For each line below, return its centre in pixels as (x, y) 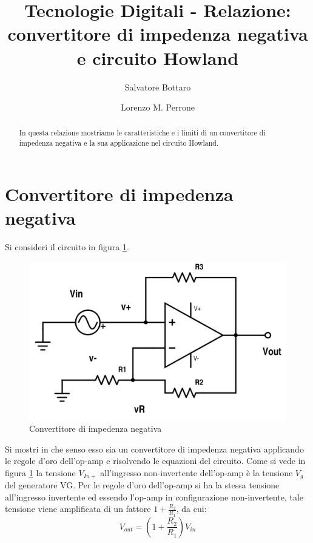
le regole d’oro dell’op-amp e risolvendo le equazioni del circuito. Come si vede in (155, 461)
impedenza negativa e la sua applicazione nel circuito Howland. (119, 143)
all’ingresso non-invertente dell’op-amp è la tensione (197, 472)
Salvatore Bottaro (158, 87)
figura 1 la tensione (40, 472)
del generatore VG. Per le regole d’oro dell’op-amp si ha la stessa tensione (142, 485)
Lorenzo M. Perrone (158, 107)
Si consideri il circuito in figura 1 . (67, 246)
